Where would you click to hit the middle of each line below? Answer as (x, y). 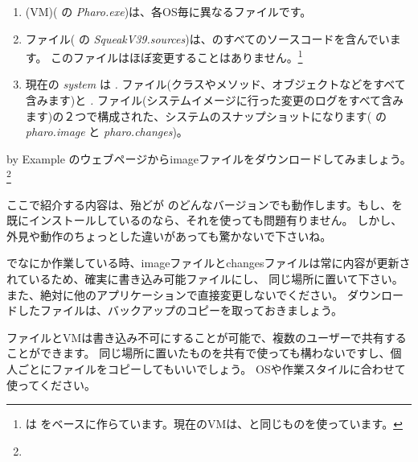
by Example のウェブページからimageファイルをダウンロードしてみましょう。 (209, 158)
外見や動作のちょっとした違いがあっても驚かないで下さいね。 (169, 235)
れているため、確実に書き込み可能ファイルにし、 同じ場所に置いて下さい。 (205, 279)
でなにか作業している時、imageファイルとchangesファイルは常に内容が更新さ (209, 263)
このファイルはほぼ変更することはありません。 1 (177, 56)
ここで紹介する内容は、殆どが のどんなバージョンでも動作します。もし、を (205, 204)
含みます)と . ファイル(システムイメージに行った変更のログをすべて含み (215, 100)
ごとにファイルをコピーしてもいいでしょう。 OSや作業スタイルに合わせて (211, 369)
